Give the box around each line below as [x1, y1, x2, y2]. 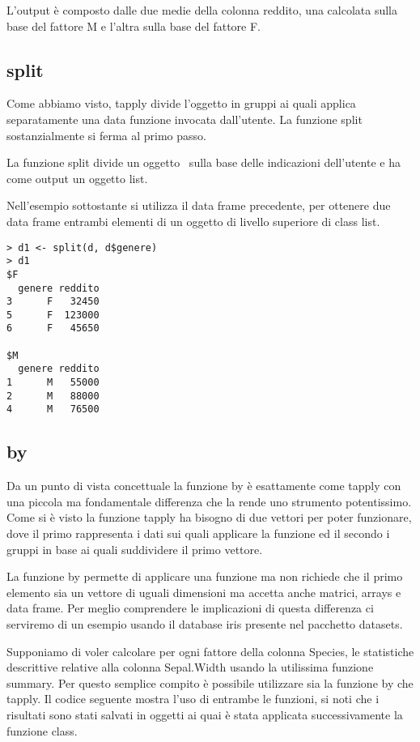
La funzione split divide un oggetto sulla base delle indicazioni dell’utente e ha [6, 154, 401, 171]
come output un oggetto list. [6, 169, 148, 186]
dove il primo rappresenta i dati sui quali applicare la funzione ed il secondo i [6, 525, 390, 542]
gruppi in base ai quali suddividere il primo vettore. [6, 540, 263, 557]
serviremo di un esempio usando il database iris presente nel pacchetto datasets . [6, 616, 403, 633]
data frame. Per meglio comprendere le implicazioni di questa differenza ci [6, 599, 374, 616]
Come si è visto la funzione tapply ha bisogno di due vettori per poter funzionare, [6, 509, 412, 526]
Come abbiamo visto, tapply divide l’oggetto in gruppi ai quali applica [6, 95, 356, 112]
